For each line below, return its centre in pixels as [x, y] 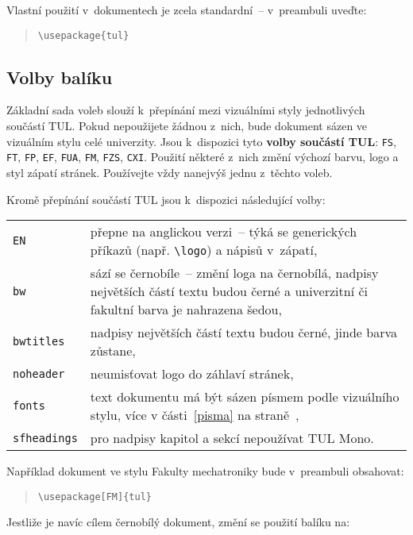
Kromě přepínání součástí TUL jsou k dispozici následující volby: [166, 199]
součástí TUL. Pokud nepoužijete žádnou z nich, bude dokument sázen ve [187, 126]
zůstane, [113, 351]
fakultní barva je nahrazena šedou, [186, 310]
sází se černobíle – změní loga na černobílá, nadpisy [234, 273]
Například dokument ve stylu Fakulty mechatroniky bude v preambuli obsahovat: [205, 471]
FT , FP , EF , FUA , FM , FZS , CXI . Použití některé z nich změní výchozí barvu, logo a [203, 157]
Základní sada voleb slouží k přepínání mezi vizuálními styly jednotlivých [186, 110]
